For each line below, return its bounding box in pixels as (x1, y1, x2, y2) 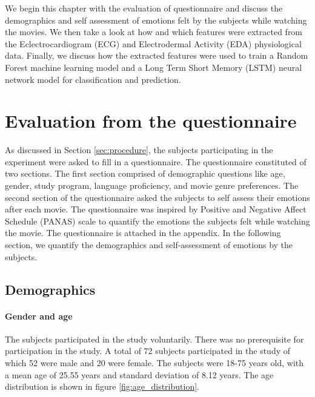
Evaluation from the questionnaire (5, 108, 297, 133)
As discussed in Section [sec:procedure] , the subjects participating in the (5, 143, 273, 156)
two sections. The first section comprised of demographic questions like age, (5, 167, 285, 180)
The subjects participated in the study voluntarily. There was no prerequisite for (5, 332, 304, 345)
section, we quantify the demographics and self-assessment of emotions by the (5, 238, 293, 251)
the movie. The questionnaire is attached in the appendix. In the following (5, 226, 281, 239)
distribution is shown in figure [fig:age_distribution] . (5, 380, 199, 393)
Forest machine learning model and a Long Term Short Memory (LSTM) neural (5, 61, 302, 73)
